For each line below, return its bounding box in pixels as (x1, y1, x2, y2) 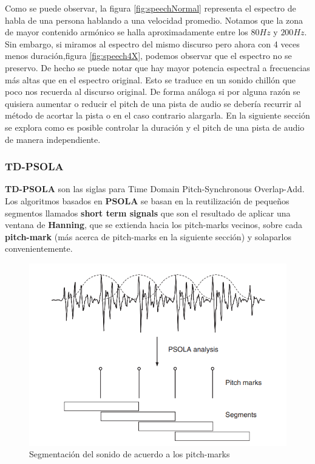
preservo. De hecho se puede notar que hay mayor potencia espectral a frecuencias (5, 61, 310, 74)
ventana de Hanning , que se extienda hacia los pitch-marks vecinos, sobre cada (5, 218, 302, 231)
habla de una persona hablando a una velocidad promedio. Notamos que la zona (5, 13, 303, 26)
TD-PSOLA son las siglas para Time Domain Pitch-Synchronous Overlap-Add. (5, 182, 305, 195)
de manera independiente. (5, 133, 101, 145)
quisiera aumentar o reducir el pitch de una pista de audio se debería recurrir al (5, 97, 302, 109)
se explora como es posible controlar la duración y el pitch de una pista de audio (5, 120, 305, 133)
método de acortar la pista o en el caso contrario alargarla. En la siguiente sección (5, 109, 310, 122)
